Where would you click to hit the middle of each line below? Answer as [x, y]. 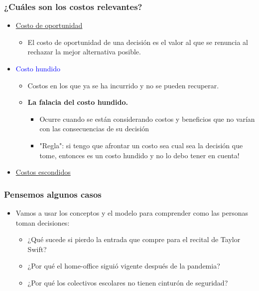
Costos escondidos [43, 172]
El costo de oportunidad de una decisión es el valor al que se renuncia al [138, 42]
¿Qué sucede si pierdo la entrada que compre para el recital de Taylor [134, 239]
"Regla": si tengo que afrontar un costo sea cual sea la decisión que [141, 145]
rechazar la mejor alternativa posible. [84, 52]
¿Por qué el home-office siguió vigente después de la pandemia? [124, 266]
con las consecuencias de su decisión [94, 129]
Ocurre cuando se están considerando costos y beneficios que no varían [147, 119]
